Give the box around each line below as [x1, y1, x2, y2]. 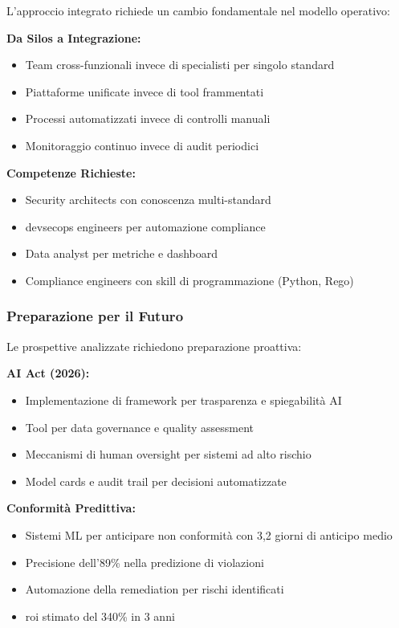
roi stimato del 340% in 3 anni [25, 607, 175, 624]
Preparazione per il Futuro [6, 306, 184, 326]
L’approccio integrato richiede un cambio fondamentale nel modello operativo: [6, 2, 390, 18]
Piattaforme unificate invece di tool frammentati [25, 83, 264, 100]
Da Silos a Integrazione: [6, 29, 141, 46]
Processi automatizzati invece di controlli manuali [25, 110, 271, 127]
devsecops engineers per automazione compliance [25, 218, 266, 234]
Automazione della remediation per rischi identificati [25, 581, 284, 597]
